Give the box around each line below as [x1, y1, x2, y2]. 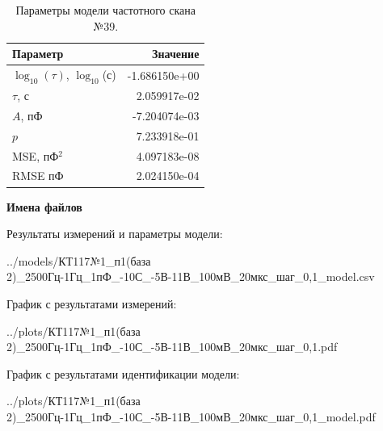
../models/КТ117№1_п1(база [6, 252, 151, 269]
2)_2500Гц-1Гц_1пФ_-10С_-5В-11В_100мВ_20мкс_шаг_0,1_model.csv [6, 268, 375, 285]
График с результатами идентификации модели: [6, 365, 240, 382]
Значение [152, 45, 200, 62]
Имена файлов [6, 198, 82, 215]
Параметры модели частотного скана [15, 2, 196, 18]
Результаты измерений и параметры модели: [6, 225, 223, 242]
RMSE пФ [12, 167, 64, 184]
